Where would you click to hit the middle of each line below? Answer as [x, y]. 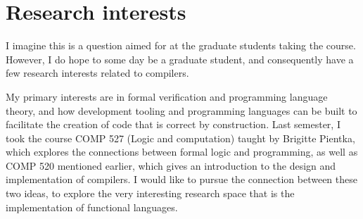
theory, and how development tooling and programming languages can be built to [181, 110]
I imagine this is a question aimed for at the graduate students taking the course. [181, 45]
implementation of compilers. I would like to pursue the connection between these [181, 179]
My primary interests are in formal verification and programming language [167, 96]
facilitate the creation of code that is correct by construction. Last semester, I [173, 124]
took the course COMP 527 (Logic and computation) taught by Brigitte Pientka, [180, 138]
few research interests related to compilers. [97, 73]
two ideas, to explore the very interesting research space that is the [150, 193]
